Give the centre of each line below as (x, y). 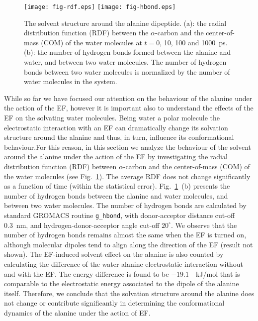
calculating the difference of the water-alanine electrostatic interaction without (124, 264)
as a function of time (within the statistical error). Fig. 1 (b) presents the (117, 186)
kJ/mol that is (218, 273)
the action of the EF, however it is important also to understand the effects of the (129, 108)
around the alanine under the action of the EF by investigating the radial (116, 157)
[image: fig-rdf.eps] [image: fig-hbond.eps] (100, 7)
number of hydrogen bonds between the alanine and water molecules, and (116, 195)
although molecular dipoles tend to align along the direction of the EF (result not (129, 244)
